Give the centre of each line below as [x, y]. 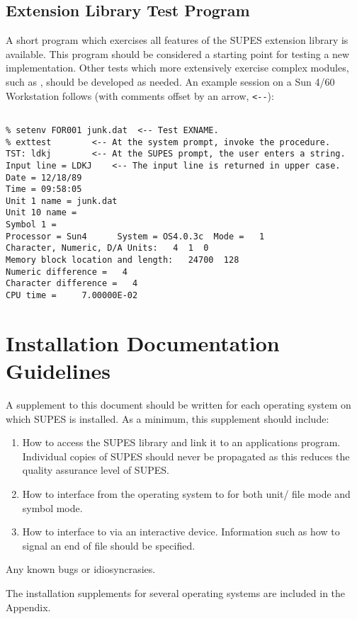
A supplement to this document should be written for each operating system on [178, 405]
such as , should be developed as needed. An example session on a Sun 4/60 [170, 81]
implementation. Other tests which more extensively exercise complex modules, [177, 68]
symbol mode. [52, 507]
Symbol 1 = [31, 225]
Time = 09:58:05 [44, 189]
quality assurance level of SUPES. [96, 470]
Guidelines [58, 371]
